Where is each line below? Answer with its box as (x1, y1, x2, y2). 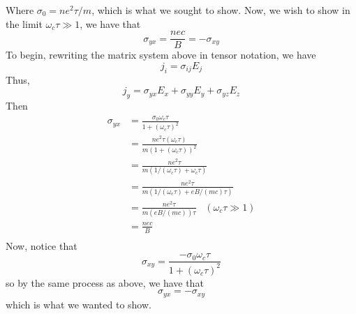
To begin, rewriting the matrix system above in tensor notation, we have (6, 47, 316, 62)
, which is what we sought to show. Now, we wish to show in (91, 3, 350, 17)
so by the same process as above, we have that (6, 275, 204, 290)
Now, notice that (6, 238, 77, 253)
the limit (6, 16, 43, 31)
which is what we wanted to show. (6, 297, 151, 311)
